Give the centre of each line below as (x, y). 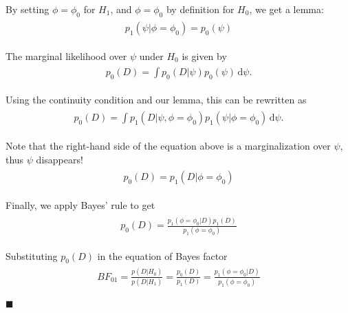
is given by (204, 55)
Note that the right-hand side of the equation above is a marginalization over (168, 145)
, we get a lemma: (286, 9)
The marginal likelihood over (66, 55)
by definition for (200, 9)
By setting (28, 9)
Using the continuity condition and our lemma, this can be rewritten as (156, 100)
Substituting (32, 255)
